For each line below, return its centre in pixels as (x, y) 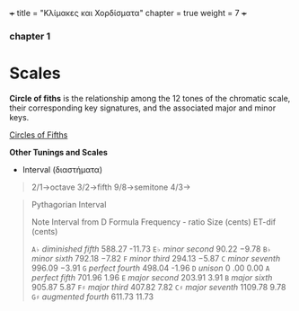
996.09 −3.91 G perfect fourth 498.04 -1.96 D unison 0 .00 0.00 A (150, 268)
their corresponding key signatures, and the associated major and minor (143, 108)
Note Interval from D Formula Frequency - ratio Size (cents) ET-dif (154, 222)
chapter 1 (30, 36)
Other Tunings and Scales (58, 152)
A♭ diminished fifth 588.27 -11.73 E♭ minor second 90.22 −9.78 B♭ (151, 249)
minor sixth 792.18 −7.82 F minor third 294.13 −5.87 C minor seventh (156, 258)
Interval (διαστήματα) (62, 169)
